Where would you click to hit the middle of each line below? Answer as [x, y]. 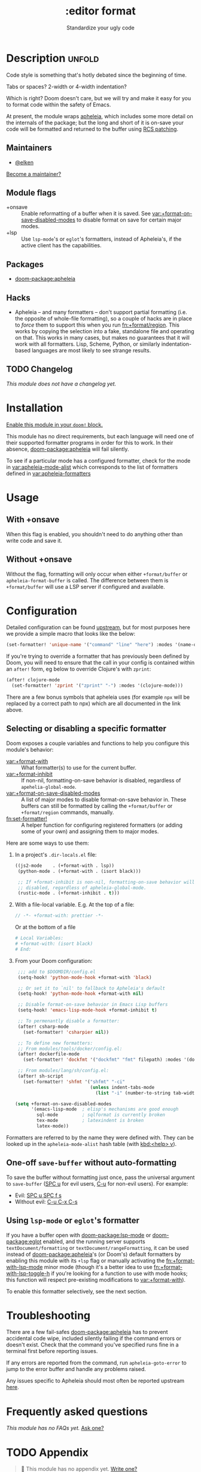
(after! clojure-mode [33, 680]
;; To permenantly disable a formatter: [69, 1021]
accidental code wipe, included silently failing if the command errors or [94, 1338]
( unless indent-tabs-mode [122, 1087]
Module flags [31, 192]
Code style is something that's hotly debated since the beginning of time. [97, 75]
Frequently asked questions [77, 1411]
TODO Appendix [47, 1452]
